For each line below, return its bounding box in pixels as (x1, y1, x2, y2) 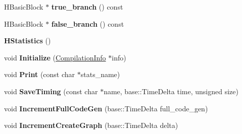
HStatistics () (4, 35, 51, 46)
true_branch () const (51, 2, 123, 12)
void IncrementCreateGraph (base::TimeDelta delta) (4, 120, 178, 130)
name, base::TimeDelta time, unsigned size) (104, 86, 238, 96)
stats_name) (80, 69, 120, 80)
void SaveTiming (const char (4, 86, 98, 96)
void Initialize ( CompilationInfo (4, 52, 106, 62)
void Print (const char (4, 69, 75, 80)
